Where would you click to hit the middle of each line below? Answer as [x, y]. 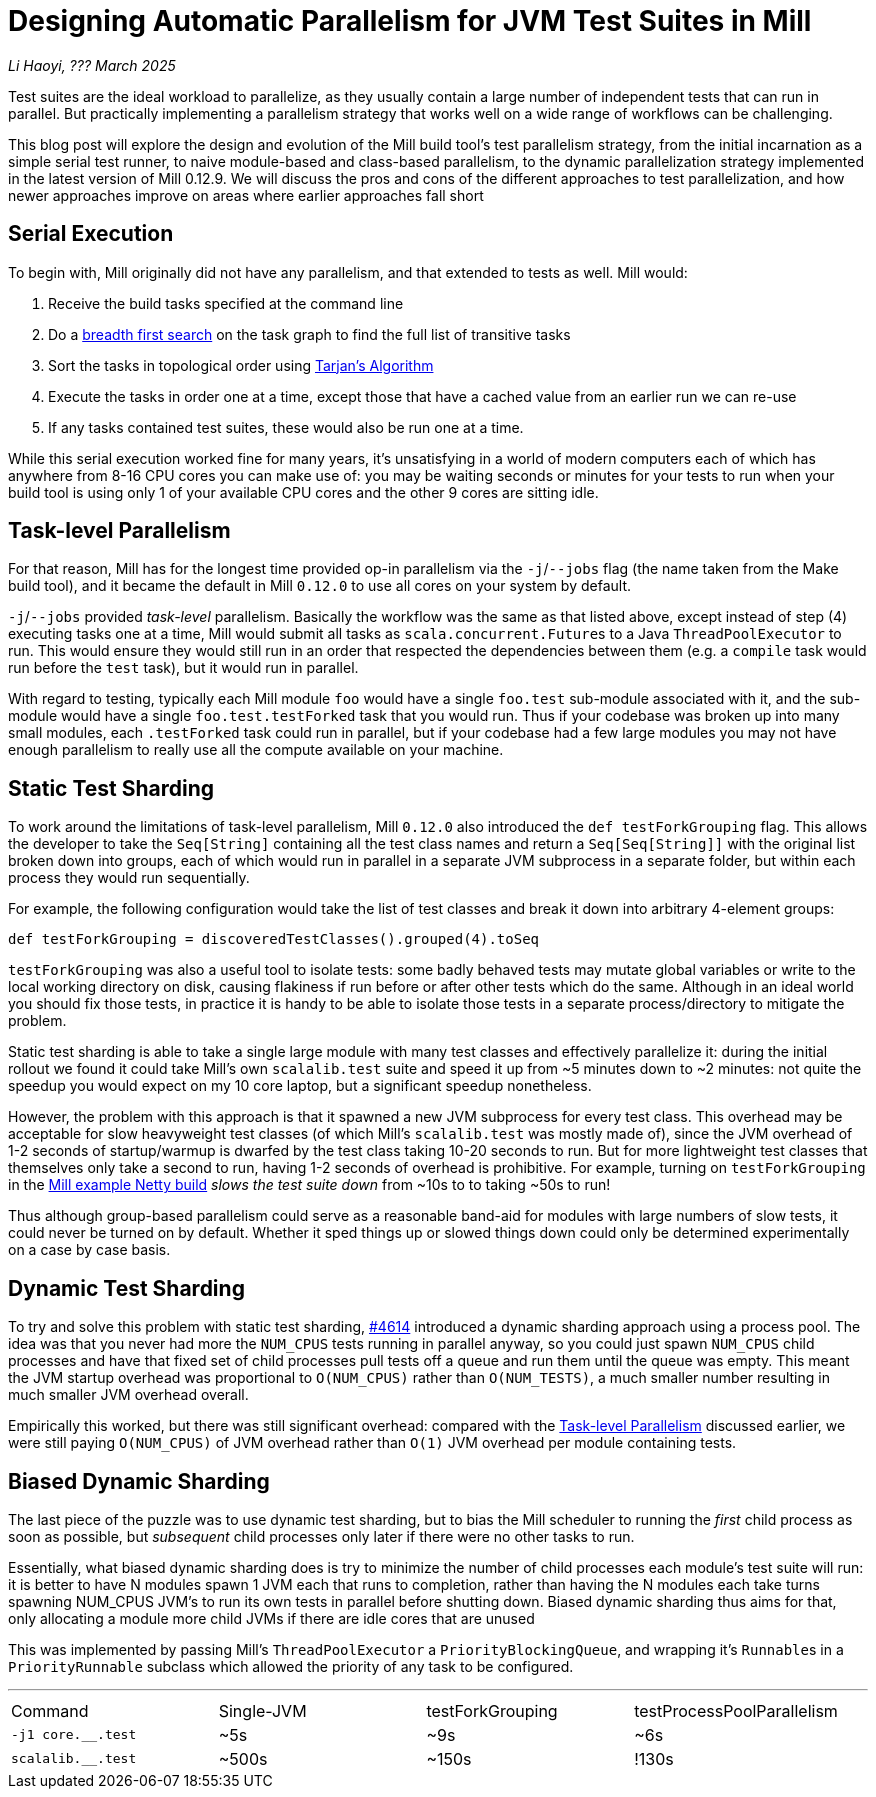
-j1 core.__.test [74, 1735]
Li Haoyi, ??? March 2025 [92, 65]
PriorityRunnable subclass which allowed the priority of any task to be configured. [291, 1666]
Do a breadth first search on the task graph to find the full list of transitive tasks [309, 334]
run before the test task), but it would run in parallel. [183, 668]
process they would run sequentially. [129, 878]
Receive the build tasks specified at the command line [226, 303]
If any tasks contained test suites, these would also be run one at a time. [286, 427]
